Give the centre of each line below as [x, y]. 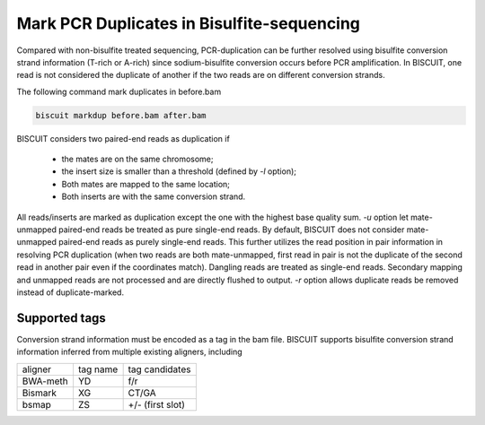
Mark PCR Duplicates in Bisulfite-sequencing [189, 23]
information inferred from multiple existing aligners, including [129, 352]
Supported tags [62, 318]
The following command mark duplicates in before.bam [119, 91]
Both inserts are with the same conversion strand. [154, 196]
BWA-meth [45, 381]
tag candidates [159, 369]
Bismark [40, 393]
